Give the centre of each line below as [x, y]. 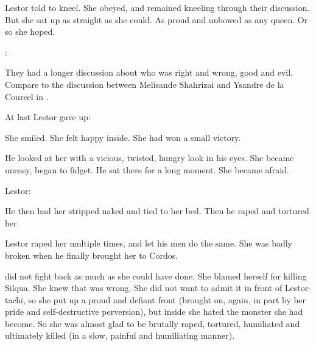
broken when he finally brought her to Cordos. [92, 255]
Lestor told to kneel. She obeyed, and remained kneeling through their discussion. [157, 7]
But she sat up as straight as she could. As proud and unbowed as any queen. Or [156, 19]
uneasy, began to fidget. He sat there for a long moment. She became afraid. [147, 169]
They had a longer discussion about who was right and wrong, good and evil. [149, 72]
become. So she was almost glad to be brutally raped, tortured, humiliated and [153, 323]
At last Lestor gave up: [48, 117]
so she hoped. [30, 31]
